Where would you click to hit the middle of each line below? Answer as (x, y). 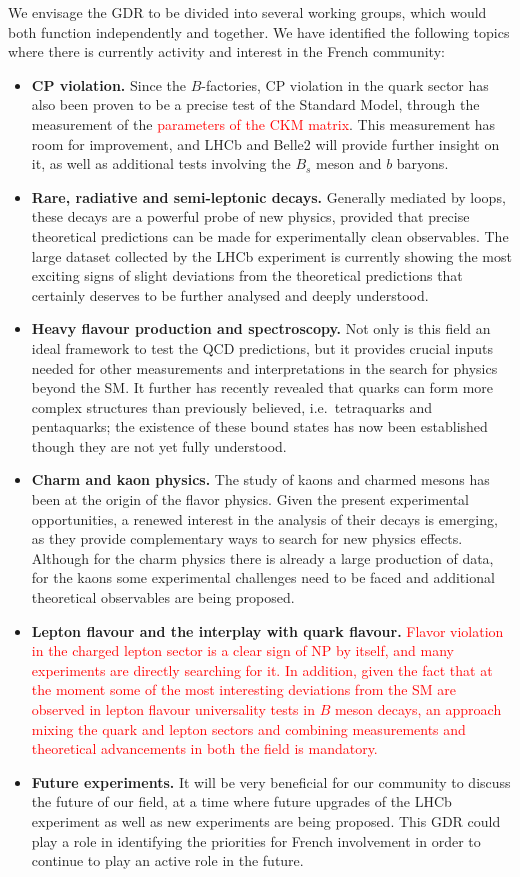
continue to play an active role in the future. (167, 860)
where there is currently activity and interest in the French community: (226, 51)
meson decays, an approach (418, 709)
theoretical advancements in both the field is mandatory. (204, 748)
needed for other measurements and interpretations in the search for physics (264, 367)
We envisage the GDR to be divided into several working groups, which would (247, 12)
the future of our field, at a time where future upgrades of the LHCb (241, 801)
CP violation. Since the (108, 84)
